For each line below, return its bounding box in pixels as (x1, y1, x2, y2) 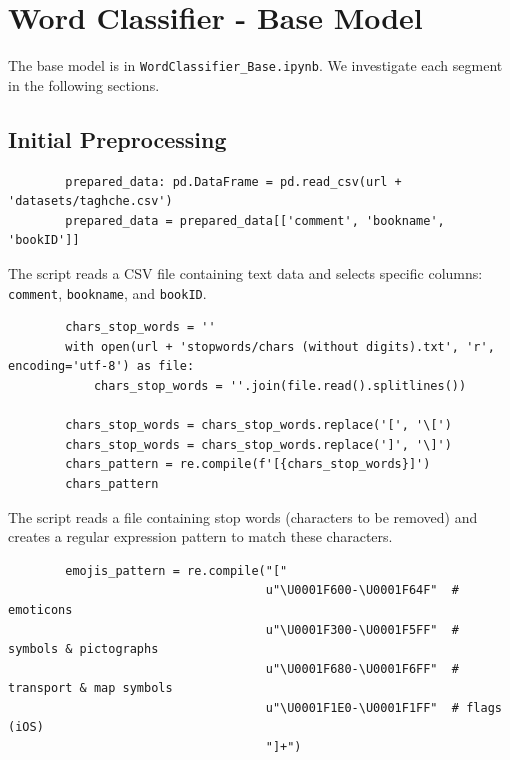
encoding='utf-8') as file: (8, 359, 195, 374)
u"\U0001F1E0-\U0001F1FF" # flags (265, 700, 502, 715)
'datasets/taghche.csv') (8, 194, 173, 209)
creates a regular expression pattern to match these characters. (8, 526, 393, 547)
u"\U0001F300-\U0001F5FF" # (265, 622, 460, 637)
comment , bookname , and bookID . (8, 282, 207, 303)
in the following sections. (8, 74, 160, 95)
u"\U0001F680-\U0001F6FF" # (265, 661, 460, 676)
